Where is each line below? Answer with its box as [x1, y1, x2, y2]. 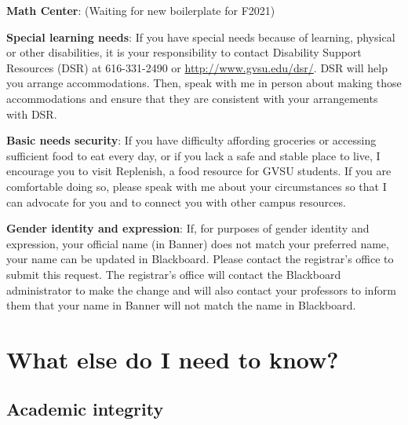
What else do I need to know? [6, 343, 339, 375]
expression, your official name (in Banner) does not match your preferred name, [6, 235, 389, 251]
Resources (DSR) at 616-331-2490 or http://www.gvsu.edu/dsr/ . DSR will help [6, 59, 388, 75]
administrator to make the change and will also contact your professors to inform [6, 281, 396, 298]
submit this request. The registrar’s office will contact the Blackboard [6, 266, 341, 282]
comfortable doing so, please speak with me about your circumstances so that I [6, 178, 387, 194]
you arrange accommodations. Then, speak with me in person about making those [6, 75, 402, 91]
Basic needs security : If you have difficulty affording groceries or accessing [6, 132, 377, 148]
